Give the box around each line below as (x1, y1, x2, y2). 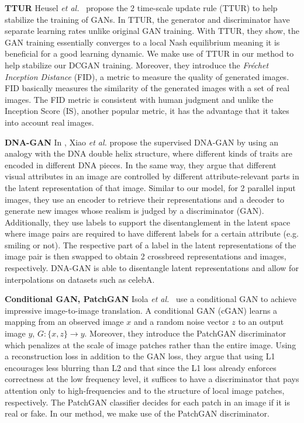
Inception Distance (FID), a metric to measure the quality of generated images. (5, 70, 289, 82)
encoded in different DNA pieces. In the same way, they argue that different (5, 158, 277, 171)
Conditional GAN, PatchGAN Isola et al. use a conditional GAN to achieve (5, 293, 296, 305)
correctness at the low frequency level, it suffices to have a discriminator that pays (5, 373, 299, 385)
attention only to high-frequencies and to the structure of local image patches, (5, 384, 285, 396)
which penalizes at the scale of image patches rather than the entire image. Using (5, 338, 296, 351)
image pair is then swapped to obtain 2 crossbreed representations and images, (5, 250, 286, 262)
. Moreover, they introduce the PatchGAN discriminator (84, 327, 286, 339)
